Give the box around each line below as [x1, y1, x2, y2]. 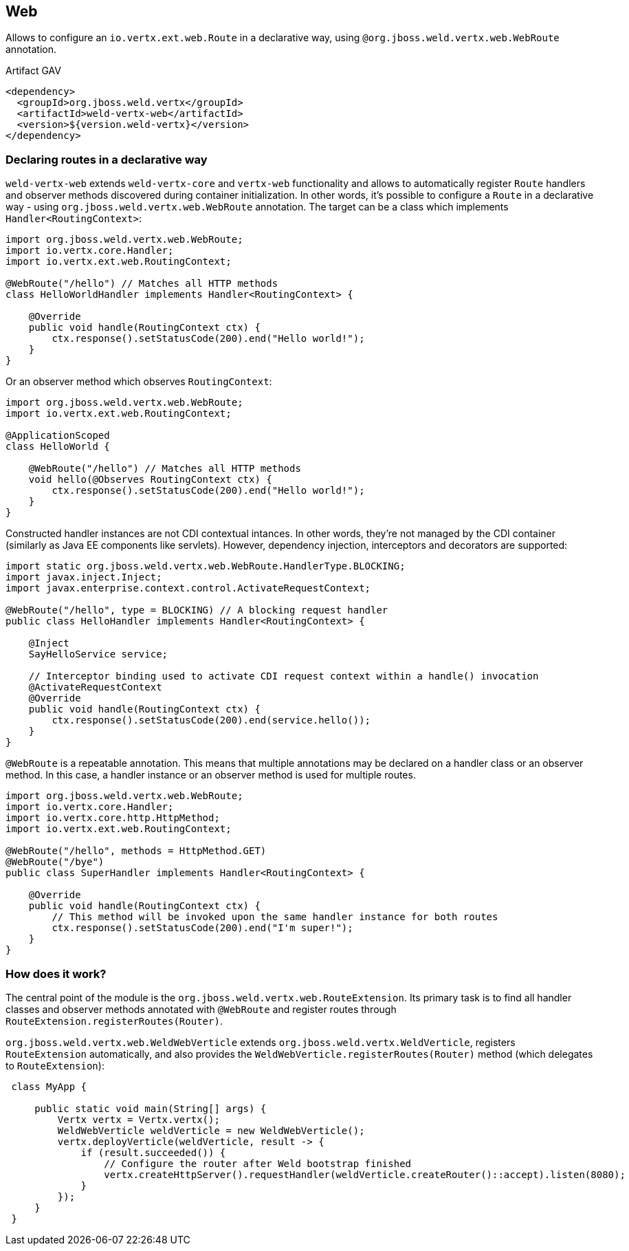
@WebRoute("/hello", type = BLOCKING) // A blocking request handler [5, 605, 388, 616]
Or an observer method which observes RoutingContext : [5, 376, 272, 388]
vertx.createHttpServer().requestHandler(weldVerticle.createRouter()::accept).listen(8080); [104, 1168, 626, 1180]
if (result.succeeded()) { [80, 1146, 226, 1158]
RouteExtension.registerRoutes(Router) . [5, 1014, 223, 1027]
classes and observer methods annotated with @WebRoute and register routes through [5, 1003, 397, 1015]
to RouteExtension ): [5, 1059, 104, 1071]
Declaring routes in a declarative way [5, 152, 208, 166]
